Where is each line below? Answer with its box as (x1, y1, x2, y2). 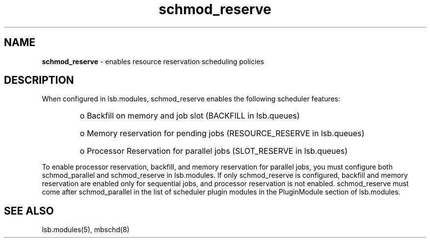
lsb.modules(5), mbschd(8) (42, 225, 130, 234)
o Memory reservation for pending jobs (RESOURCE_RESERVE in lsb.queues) (80, 128, 365, 139)
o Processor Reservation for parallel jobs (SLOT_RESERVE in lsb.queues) (80, 146, 348, 156)
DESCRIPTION (4, 74, 74, 87)
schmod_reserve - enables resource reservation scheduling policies (42, 57, 264, 66)
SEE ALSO (4, 204, 54, 217)
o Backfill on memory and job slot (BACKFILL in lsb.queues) (80, 111, 300, 121)
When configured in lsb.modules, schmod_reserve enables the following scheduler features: (42, 95, 341, 103)
